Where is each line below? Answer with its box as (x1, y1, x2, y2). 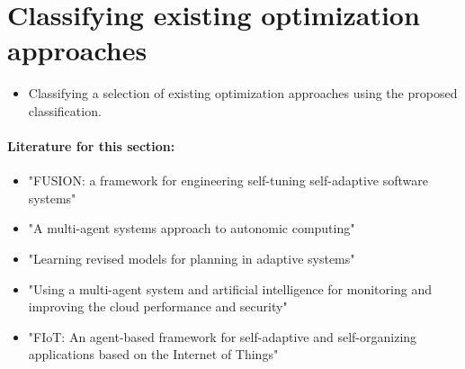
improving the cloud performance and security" (28, 297, 288, 316)
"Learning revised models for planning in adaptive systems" (28, 249, 355, 268)
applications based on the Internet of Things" (28, 345, 279, 364)
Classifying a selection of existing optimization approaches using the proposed (28, 84, 458, 103)
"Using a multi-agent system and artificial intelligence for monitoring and (28, 279, 432, 298)
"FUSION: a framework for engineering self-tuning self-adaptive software (28, 171, 428, 190)
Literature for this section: (7, 137, 175, 156)
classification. (28, 101, 102, 120)
